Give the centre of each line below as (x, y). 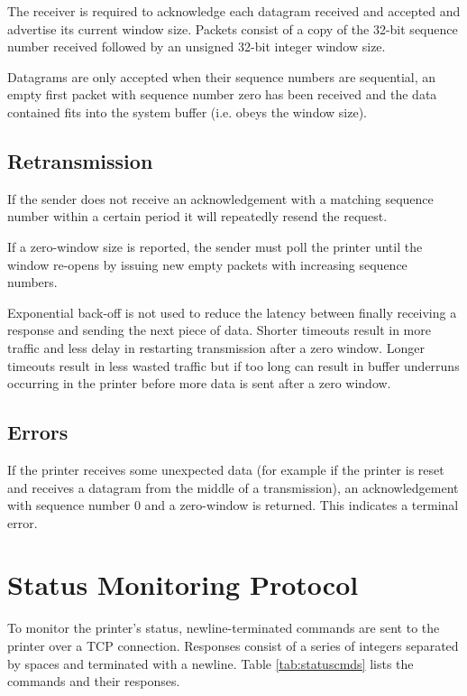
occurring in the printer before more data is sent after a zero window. (199, 383)
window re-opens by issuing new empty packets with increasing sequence (207, 264)
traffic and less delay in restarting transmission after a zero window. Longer (216, 347)
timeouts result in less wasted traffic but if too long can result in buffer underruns (233, 365)
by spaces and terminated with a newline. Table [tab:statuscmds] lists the (211, 663)
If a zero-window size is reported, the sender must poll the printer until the (215, 246)
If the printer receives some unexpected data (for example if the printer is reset (226, 469)
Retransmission (80, 160)
